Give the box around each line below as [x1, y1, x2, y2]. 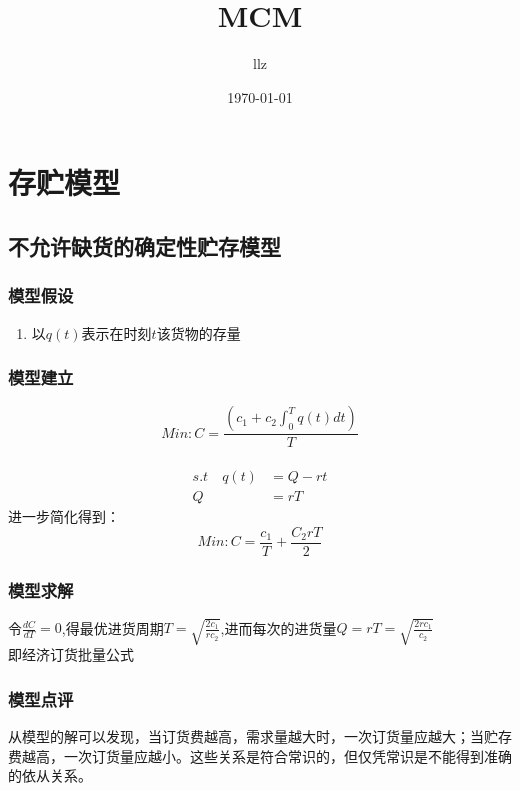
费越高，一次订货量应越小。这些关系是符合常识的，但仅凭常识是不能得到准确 [8, 745, 512, 766]
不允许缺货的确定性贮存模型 [8, 230, 281, 261]
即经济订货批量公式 [8, 644, 134, 665]
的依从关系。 [8, 765, 92, 786]
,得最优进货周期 [61, 617, 164, 638]
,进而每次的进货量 [220, 617, 337, 638]
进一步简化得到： [8, 506, 120, 526]
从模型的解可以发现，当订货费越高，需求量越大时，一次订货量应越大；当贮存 [8, 726, 512, 747]
